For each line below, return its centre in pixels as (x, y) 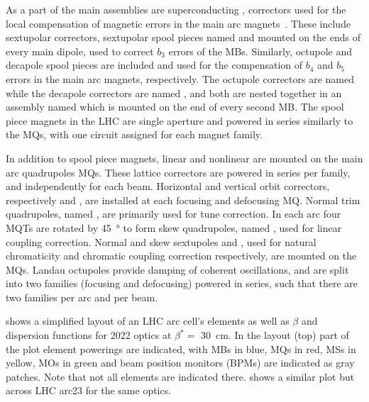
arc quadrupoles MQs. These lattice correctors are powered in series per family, (178, 172)
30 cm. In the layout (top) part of (275, 335)
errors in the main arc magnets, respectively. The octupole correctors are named (180, 78)
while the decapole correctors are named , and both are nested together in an (174, 93)
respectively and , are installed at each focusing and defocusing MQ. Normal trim (183, 200)
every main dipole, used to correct (80, 51)
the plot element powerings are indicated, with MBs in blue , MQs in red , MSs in (181, 348)
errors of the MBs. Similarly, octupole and (260, 51)
